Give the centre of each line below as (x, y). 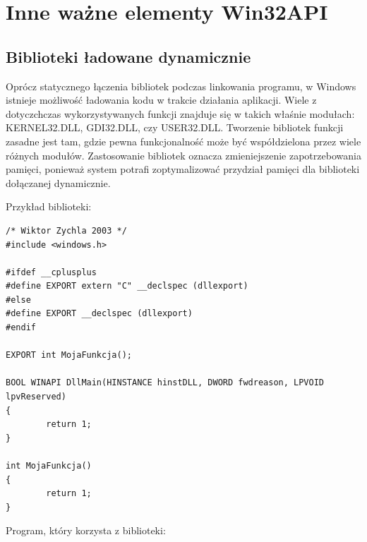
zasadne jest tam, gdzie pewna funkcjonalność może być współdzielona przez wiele (183, 141)
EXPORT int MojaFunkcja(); (69, 355)
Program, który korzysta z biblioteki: (86, 530)
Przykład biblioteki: (49, 206)
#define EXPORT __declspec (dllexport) (99, 314)
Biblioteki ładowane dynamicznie (128, 56)
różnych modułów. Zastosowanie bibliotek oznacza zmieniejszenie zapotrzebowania (183, 155)
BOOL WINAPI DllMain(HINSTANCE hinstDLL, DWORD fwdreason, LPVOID (165, 383)
